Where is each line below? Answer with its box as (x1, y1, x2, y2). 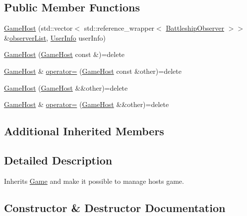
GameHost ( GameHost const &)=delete (4, 49, 125, 59)
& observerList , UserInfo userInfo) (4, 32, 106, 43)
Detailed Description (4, 152, 113, 167)
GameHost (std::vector (4, 23, 73, 33)
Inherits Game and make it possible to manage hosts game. (4, 175, 184, 186)
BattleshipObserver (166, 23, 224, 33)
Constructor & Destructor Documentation (4, 200, 226, 215)
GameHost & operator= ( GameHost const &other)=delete (4, 65, 182, 76)
